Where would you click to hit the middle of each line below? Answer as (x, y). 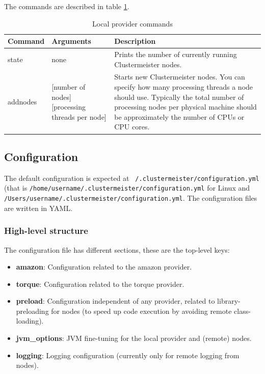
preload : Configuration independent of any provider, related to (115, 301)
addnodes (22, 102)
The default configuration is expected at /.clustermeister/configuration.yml (132, 178)
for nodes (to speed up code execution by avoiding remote (141, 311)
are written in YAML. (38, 208)
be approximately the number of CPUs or (179, 116)
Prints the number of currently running (176, 54)
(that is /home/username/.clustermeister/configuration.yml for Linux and (127, 188)
